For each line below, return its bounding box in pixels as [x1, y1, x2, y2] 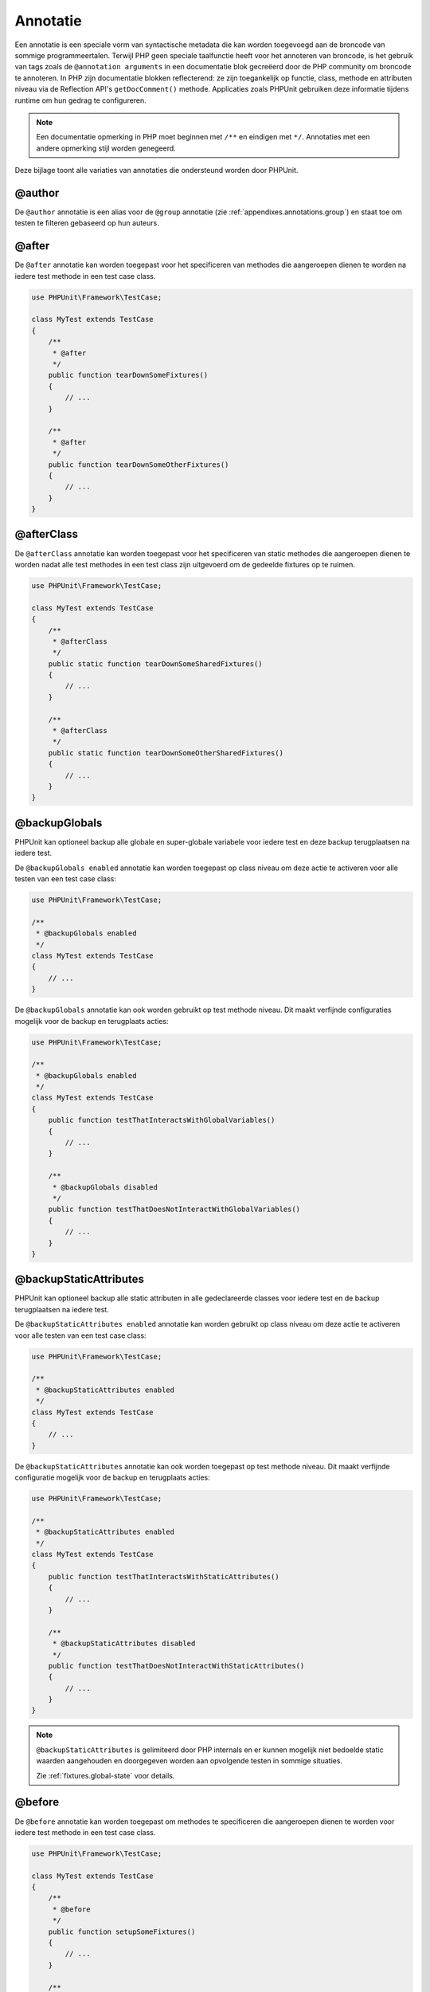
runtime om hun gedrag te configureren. [14, 96, 147, 105]
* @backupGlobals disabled [52, 1182, 158, 1191]
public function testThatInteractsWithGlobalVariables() [48, 1116, 276, 1125]
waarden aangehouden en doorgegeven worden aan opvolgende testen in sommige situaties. [36, 1756, 342, 1766]
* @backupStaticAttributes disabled [52, 1639, 196, 1649]
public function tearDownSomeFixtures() [48, 371, 209, 380]
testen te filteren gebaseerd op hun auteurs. [14, 218, 159, 228]
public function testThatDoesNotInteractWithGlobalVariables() [48, 1205, 301, 1214]
